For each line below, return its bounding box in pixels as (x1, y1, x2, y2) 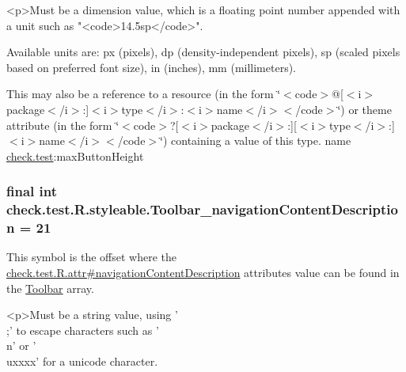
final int (6, 181, 57, 201)
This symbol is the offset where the (6, 249, 176, 265)
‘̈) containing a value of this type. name (160, 132, 351, 149)
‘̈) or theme (337, 101, 392, 117)
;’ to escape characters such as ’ (6, 321, 159, 338)
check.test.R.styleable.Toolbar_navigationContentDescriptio (6, 199, 398, 219)
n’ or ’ (6, 337, 36, 354)
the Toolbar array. (6, 279, 94, 296)
